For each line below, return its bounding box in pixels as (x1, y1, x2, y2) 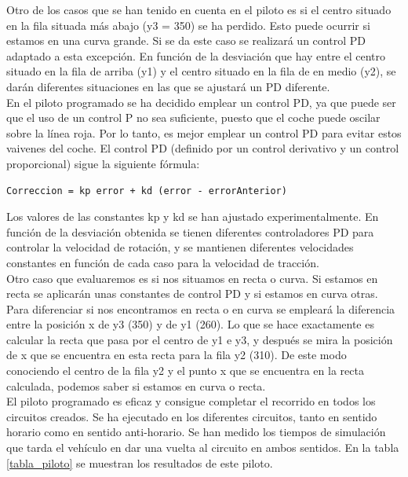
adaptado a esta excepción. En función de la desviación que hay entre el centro (6, 47, 386, 64)
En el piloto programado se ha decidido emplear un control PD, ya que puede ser (6, 94, 396, 110)
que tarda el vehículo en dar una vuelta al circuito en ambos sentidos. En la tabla (6, 439, 399, 456)
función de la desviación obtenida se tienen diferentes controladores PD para (6, 223, 374, 240)
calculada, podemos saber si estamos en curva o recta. (6, 377, 266, 394)
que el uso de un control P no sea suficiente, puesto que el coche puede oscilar (6, 109, 381, 126)
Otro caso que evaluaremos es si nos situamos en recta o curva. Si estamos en (6, 270, 378, 286)
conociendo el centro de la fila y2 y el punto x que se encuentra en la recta (6, 362, 364, 379)
